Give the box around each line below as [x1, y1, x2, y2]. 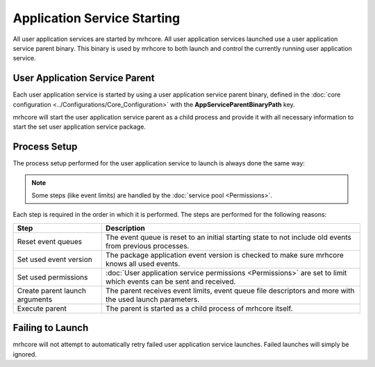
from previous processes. [105, 240, 190, 250]
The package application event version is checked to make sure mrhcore [105, 250, 344, 260]
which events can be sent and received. [105, 277, 236, 286]
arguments [17, 294, 53, 304]
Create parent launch [17, 286, 87, 295]
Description [105, 223, 146, 233]
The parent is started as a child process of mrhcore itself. [105, 303, 293, 313]
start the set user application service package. [12, 122, 146, 131]
